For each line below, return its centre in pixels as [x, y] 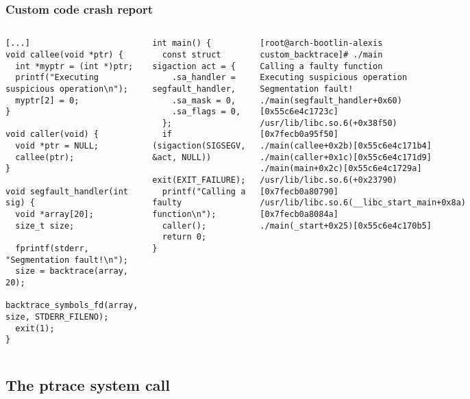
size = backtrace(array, [72, 271]
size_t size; [45, 226]
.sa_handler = [204, 78]
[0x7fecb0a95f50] [299, 134]
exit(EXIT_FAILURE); [199, 180]
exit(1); [35, 328]
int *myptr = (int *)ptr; [74, 66]
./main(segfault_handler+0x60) [331, 100]
